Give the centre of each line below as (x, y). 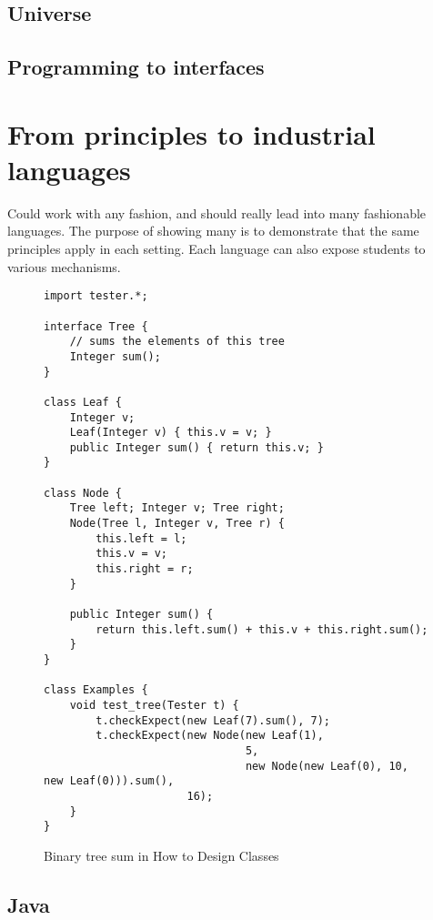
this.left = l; (141, 538)
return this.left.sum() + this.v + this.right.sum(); (262, 629)
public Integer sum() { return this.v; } (196, 447)
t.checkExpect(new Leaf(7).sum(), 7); (213, 720)
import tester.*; (96, 296)
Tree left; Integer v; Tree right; (177, 508)
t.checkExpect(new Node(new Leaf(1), (210, 736)
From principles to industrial (191, 133)
